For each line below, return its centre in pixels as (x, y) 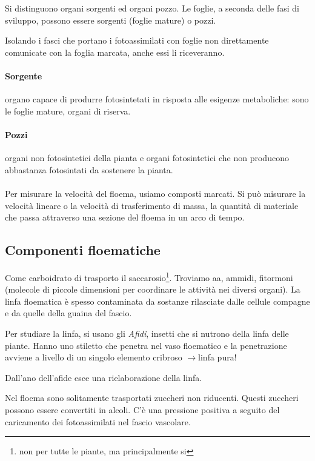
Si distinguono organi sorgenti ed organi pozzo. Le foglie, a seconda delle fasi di (152, 8)
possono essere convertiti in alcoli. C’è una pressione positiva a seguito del (142, 409)
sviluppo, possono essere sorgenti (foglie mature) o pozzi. (111, 20)
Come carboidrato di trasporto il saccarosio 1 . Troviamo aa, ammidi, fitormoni (149, 276)
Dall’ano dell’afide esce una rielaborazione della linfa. (104, 377)
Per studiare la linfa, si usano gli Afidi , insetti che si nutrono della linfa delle (147, 333)
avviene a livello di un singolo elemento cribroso (94, 357)
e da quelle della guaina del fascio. (68, 313)
